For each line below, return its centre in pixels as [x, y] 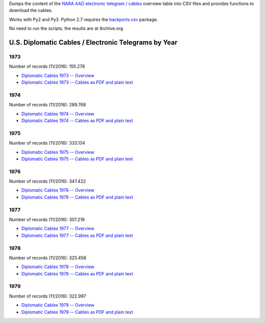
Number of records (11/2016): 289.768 [47, 105]
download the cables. [31, 10]
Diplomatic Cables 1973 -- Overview [58, 75]
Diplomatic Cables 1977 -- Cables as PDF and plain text [77, 235]
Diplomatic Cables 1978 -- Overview [58, 267]
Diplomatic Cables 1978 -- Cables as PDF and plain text [77, 273]
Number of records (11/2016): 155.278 [47, 67]
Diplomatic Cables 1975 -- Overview [58, 152]
